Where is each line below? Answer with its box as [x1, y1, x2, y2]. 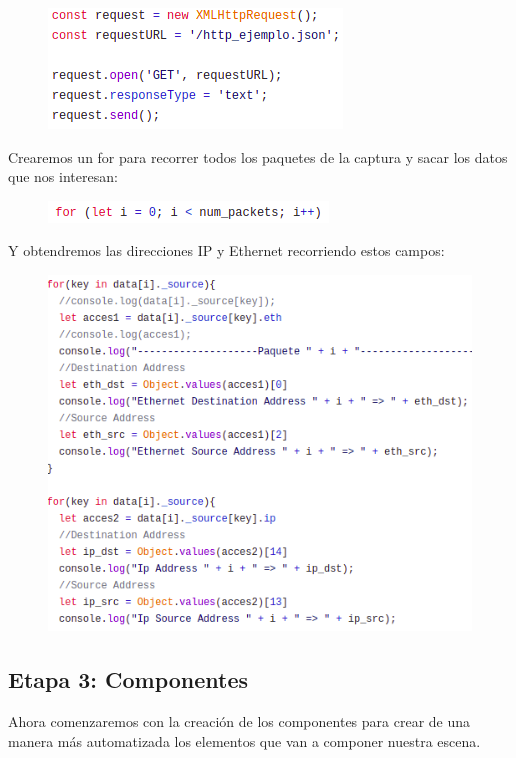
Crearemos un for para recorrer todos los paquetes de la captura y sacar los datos [8, 146, 508, 167]
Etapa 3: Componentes [8, 664, 249, 695]
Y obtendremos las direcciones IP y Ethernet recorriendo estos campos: [8, 240, 445, 261]
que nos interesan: [8, 166, 118, 187]
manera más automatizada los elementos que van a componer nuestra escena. [8, 730, 481, 751]
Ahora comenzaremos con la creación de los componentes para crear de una [8, 711, 471, 732]
